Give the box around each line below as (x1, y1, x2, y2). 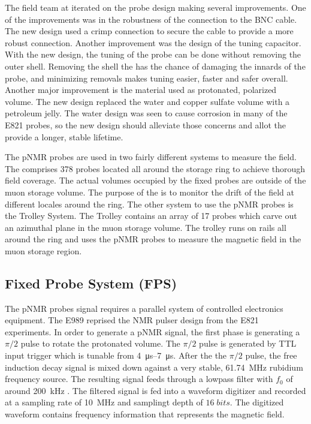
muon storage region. (5, 244, 82, 257)
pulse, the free (245, 349, 297, 362)
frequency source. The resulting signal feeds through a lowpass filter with (5, 372, 273, 385)
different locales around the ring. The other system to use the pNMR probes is (5, 197, 294, 210)
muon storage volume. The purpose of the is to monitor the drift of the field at (5, 185, 294, 198)
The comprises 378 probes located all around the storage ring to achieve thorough (5, 162, 306, 175)
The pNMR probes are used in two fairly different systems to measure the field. (5, 151, 297, 163)
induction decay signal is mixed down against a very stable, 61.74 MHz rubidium (5, 360, 303, 373)
